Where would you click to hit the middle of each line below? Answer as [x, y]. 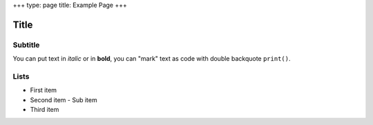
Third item [45, 110]
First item [44, 90]
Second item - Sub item [64, 99]
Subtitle [26, 45]
